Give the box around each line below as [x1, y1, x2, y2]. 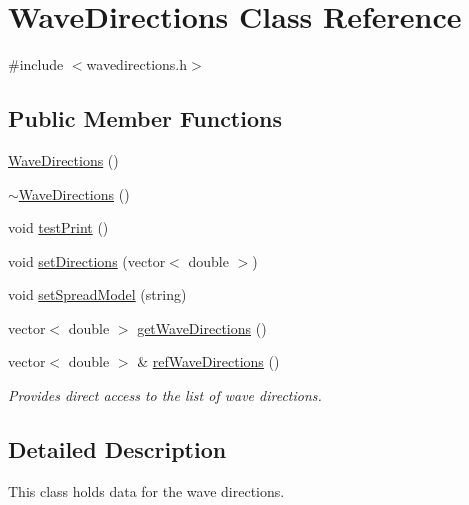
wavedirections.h [86, 54, 188, 75]
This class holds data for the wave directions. [8, 480, 285, 501]
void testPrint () [8, 217, 109, 238]
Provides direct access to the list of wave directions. [8, 385, 322, 406]
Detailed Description [8, 434, 227, 465]
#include [8, 54, 64, 75]
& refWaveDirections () [137, 351, 280, 372]
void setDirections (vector [8, 250, 166, 271]
